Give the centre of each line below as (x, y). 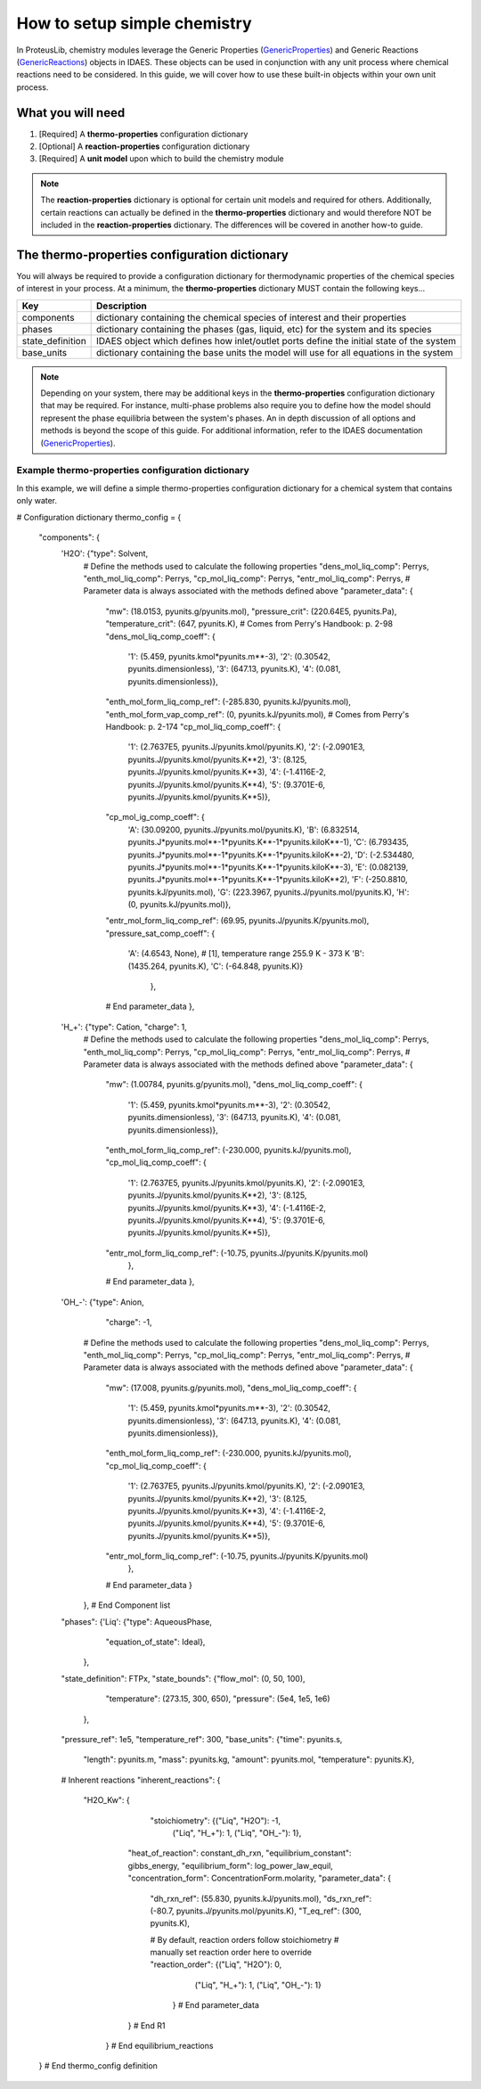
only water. (37, 501)
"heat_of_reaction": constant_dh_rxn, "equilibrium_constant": (240, 1853)
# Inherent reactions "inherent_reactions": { (141, 1780)
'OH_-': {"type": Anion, (102, 1302)
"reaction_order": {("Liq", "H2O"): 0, (216, 1964)
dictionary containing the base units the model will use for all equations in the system (275, 352)
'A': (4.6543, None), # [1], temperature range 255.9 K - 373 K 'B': (246, 954)
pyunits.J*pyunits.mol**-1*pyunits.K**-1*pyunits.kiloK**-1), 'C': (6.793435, (268, 842)
